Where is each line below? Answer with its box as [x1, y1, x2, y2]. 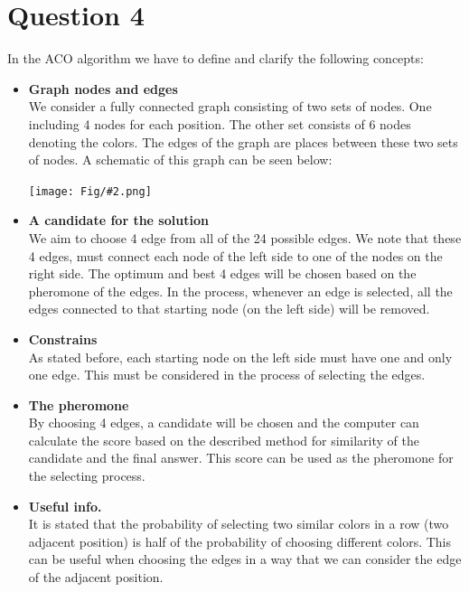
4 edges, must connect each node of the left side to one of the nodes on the [28, 246, 443, 265]
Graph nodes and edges [28, 79, 178, 98]
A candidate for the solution [28, 211, 209, 230]
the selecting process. [28, 466, 145, 485]
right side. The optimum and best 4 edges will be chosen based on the [28, 264, 417, 283]
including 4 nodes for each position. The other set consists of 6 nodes [28, 114, 411, 133]
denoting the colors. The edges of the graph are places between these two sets [28, 132, 458, 151]
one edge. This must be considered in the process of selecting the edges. [28, 365, 426, 384]
